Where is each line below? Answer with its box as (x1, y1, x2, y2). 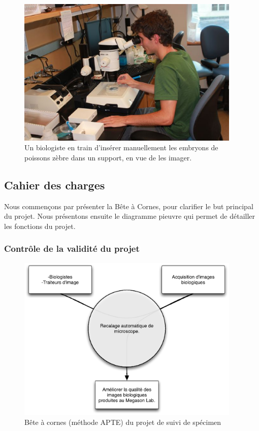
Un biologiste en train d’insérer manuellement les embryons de (24, 142, 218, 153)
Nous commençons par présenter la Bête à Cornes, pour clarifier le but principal (4, 201, 253, 211)
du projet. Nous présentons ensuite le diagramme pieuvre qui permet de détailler (4, 211, 255, 221)
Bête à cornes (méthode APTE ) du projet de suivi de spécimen (24, 416, 221, 427)
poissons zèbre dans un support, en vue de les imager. (24, 152, 192, 162)
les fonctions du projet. (4, 220, 76, 231)
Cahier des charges (4, 177, 105, 192)
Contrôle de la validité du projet (4, 242, 140, 255)
